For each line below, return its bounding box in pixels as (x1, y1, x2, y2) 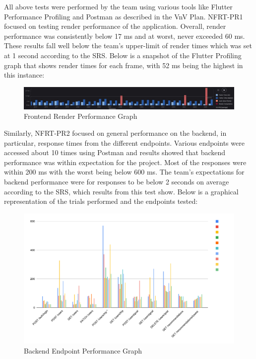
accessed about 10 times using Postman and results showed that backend (4, 147, 226, 158)
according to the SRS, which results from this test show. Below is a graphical (4, 186, 239, 196)
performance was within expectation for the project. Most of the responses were (4, 157, 247, 167)
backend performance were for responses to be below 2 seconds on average (4, 177, 229, 187)
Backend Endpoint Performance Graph (24, 345, 142, 356)
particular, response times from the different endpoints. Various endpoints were (4, 137, 245, 148)
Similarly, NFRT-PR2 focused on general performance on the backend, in (4, 128, 227, 138)
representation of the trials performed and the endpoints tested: (4, 196, 198, 206)
